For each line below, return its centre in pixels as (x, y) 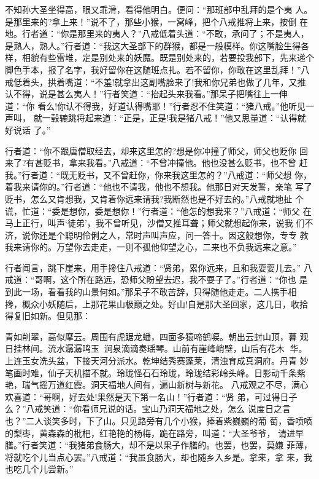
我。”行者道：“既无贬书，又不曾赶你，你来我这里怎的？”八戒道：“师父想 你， (159, 174)
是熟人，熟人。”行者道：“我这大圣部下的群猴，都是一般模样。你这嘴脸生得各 (157, 45)
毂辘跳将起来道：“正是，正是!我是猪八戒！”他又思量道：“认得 (174, 118)
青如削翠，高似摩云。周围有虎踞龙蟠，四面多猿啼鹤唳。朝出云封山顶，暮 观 (157, 336)
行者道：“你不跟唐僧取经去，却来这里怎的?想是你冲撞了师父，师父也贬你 (151, 150)
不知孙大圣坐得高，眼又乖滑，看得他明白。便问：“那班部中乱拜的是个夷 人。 (159, 9)
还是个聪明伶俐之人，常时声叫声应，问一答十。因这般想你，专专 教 (174, 235)
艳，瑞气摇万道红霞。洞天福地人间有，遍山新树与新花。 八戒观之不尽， (148, 385)
